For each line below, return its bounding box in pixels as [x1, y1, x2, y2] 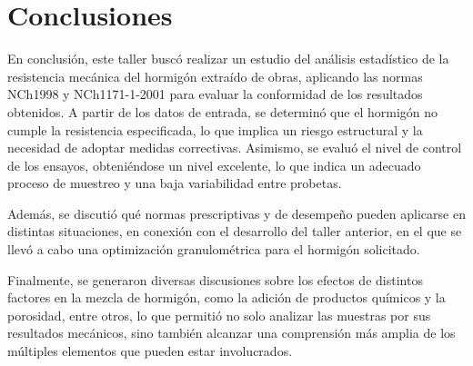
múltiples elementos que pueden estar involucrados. [7, 341, 293, 361]
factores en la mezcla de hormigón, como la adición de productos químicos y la [7, 288, 446, 307]
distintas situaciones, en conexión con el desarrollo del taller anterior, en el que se [7, 222, 462, 241]
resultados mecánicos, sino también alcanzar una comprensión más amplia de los [7, 323, 456, 342]
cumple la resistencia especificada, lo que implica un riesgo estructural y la [7, 120, 423, 139]
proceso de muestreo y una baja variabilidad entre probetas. [7, 173, 342, 193]
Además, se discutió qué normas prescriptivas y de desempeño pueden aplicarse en [7, 203, 466, 223]
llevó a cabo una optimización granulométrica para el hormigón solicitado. [7, 240, 420, 259]
